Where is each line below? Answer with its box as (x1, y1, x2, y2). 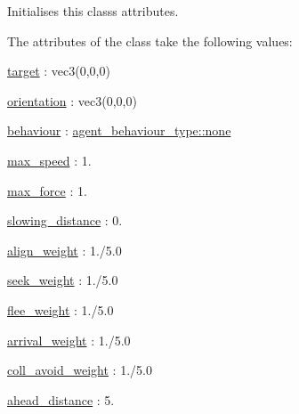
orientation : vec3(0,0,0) (7, 91, 137, 110)
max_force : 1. (7, 181, 87, 199)
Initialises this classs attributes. (7, 2, 179, 20)
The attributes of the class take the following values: (7, 31, 293, 50)
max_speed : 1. (7, 150, 92, 169)
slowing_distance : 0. (7, 211, 123, 230)
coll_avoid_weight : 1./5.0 (7, 361, 152, 379)
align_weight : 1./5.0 (7, 240, 122, 259)
